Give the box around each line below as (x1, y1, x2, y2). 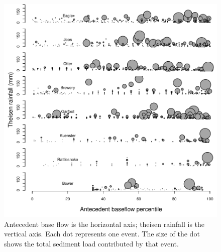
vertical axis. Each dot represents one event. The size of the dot (4, 228, 200, 239)
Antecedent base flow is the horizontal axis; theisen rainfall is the (4, 218, 205, 229)
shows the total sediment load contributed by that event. (4, 238, 179, 248)
